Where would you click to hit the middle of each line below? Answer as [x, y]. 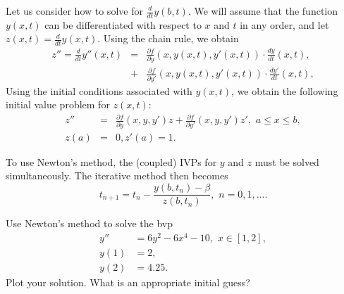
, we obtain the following [285, 90]
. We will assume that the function [263, 11]
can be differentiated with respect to [123, 24]
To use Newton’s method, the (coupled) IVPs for [111, 161]
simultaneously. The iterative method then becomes [117, 175]
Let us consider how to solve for [74, 11]
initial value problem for [58, 104]
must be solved [287, 161]
